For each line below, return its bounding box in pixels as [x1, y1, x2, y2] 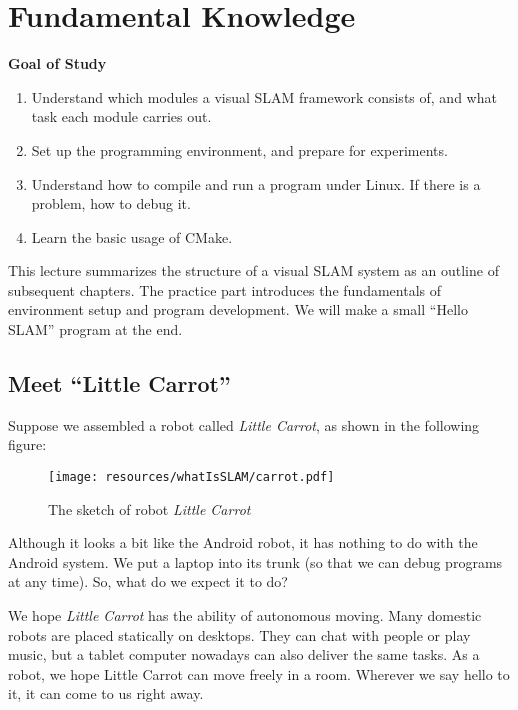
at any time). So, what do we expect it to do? [8, 571, 288, 592]
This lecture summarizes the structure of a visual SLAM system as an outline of [8, 260, 499, 281]
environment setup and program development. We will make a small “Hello [8, 299, 468, 320]
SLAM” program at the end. [8, 319, 183, 340]
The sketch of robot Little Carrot [48, 498, 251, 519]
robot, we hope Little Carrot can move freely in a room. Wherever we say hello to [8, 663, 510, 684]
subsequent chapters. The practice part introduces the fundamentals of [8, 279, 441, 300]
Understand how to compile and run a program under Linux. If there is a [31, 173, 481, 194]
